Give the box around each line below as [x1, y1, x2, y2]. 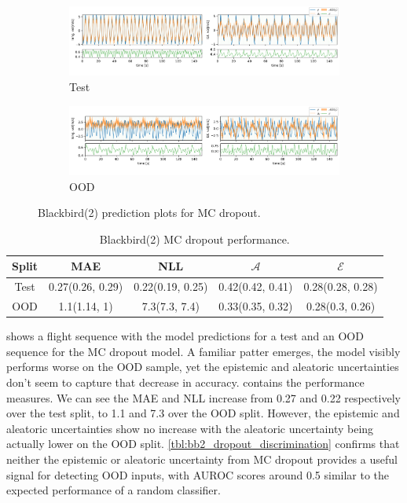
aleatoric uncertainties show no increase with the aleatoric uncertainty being [6, 420, 374, 436]
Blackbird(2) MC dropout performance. [99, 230, 290, 247]
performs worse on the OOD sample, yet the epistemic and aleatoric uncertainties [6, 358, 399, 375]
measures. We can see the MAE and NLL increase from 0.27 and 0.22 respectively [6, 389, 401, 406]
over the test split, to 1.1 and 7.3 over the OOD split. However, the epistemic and [6, 405, 400, 421]
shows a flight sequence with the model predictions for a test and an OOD [6, 328, 364, 344]
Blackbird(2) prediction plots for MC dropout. [38, 204, 261, 221]
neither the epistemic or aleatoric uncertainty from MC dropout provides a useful [6, 450, 398, 467]
